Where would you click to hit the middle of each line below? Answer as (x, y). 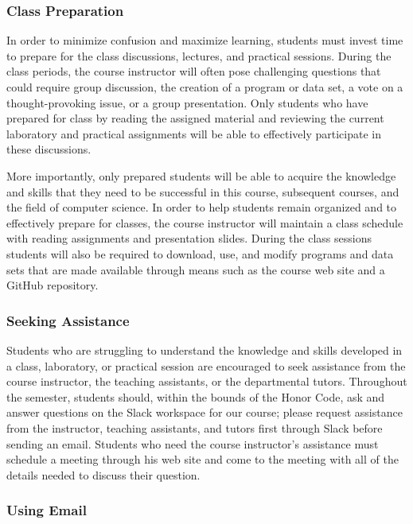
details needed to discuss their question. (103, 474)
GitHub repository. (53, 285)
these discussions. (49, 149)
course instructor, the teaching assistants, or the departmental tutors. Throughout (207, 381)
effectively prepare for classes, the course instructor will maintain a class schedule (205, 222)
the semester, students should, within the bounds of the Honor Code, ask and (196, 396)
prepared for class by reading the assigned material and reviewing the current (195, 118)
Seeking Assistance (68, 320)
